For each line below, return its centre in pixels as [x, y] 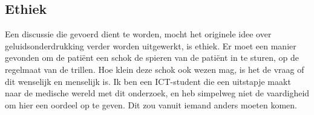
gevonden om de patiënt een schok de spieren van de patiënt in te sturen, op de [152, 57]
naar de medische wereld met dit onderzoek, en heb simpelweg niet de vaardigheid [157, 93]
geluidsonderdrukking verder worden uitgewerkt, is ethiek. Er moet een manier [151, 45]
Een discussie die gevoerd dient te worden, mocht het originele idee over [138, 34]
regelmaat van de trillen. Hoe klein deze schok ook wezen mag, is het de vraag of [155, 69]
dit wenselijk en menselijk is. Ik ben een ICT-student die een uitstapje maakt [148, 81]
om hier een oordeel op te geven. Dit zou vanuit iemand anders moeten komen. [151, 104]
